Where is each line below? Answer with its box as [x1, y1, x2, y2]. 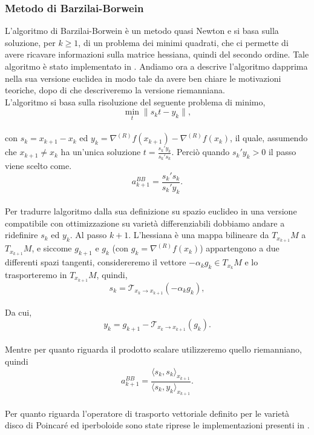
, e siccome [31, 242, 72, 254]
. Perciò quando [171, 145, 230, 158]
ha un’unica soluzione [61, 145, 141, 158]
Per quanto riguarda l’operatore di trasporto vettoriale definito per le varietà [5, 407, 290, 419]
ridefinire [5, 228, 38, 241]
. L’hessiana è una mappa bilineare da [128, 228, 269, 241]
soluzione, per [5, 36, 56, 48]
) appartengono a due [200, 242, 280, 254]
